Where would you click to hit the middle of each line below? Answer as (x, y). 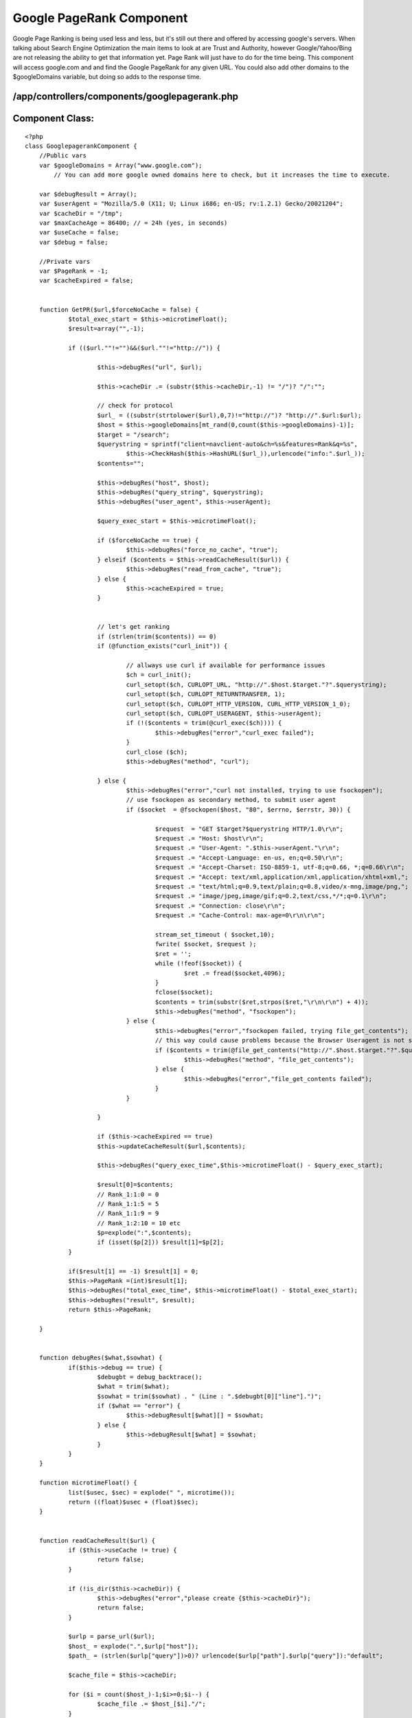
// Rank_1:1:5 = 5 (128, 1204)
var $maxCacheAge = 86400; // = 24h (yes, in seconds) (133, 223)
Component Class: (53, 118)
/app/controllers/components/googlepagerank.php (126, 96)
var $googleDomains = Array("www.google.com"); (121, 165)
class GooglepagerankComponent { (81, 146)
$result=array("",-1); (106, 329)
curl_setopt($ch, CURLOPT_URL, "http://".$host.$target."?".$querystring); (256, 684)
